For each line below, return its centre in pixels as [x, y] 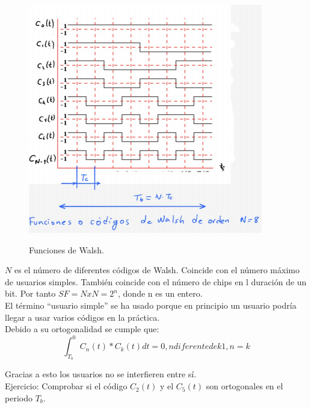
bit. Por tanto [30, 293]
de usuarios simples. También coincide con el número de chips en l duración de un [156, 281]
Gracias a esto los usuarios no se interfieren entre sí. [101, 374]
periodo [19, 397]
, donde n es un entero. [160, 293]
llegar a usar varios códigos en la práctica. [82, 317]
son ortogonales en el [245, 386]
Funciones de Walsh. [66, 249]
